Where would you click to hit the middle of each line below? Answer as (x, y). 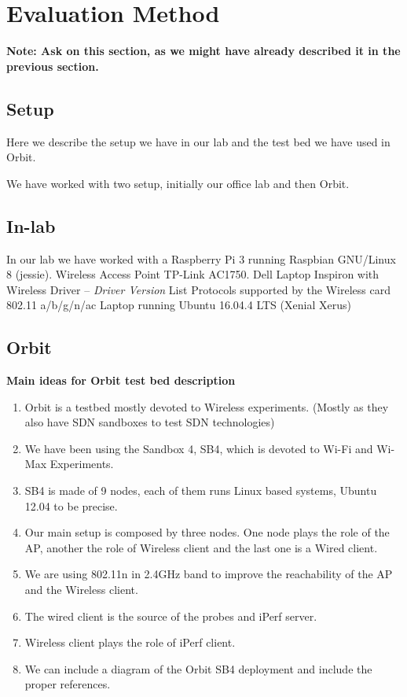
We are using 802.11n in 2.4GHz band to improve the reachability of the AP (209, 574)
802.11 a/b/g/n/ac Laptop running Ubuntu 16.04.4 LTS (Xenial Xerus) (179, 305)
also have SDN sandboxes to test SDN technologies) (150, 422)
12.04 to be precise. (71, 505)
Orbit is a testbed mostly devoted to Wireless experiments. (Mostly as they (207, 406)
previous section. (53, 66)
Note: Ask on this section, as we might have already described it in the (203, 51)
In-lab (31, 225)
